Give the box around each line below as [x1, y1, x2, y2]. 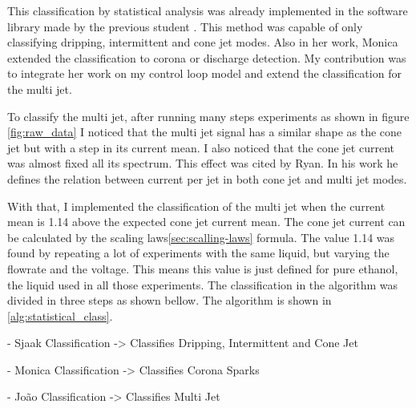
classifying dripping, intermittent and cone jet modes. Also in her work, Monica [7, 34, 398, 50]
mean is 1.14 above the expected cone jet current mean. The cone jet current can [7, 213, 406, 230]
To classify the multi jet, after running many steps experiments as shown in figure [7, 107, 410, 124]
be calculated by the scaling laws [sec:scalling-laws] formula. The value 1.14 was [7, 228, 395, 245]
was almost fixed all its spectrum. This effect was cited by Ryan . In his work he [7, 155, 398, 172]
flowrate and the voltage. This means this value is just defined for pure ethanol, [7, 260, 398, 277]
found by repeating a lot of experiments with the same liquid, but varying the [7, 244, 390, 261]
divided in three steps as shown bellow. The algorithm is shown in [7, 292, 332, 309]
